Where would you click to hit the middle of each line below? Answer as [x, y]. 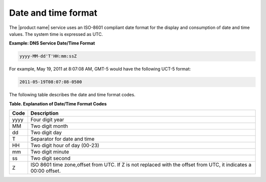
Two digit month [49, 126]
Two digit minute [50, 152]
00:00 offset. [46, 171]
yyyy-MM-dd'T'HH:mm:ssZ [48, 56]
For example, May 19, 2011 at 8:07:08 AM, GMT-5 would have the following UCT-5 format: [100, 69]
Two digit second [50, 158]
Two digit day [46, 132]
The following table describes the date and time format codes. [72, 95]
